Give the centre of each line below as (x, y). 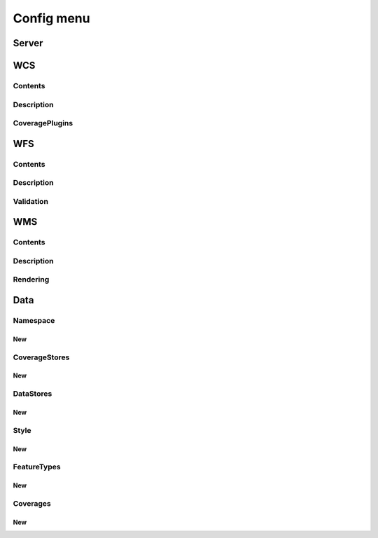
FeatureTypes (37, 467)
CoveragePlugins (43, 123)
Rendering (31, 280)
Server (28, 43)
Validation (31, 201)
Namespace (34, 321)
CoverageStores (41, 357)
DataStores (33, 394)
